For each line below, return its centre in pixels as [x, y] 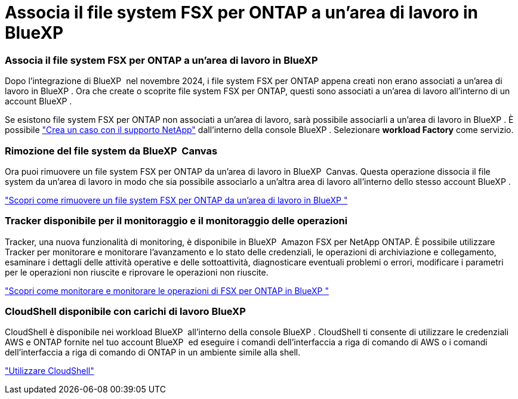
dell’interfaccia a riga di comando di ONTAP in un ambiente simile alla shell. [153, 352]
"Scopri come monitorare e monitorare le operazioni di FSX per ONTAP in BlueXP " [167, 290]
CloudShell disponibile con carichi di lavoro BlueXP [125, 311]
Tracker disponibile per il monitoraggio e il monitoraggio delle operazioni [176, 221]
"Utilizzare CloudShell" [50, 371]
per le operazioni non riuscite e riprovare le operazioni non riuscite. [137, 272]
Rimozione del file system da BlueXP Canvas [111, 151]
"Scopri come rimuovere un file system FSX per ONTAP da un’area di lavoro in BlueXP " [176, 200]
